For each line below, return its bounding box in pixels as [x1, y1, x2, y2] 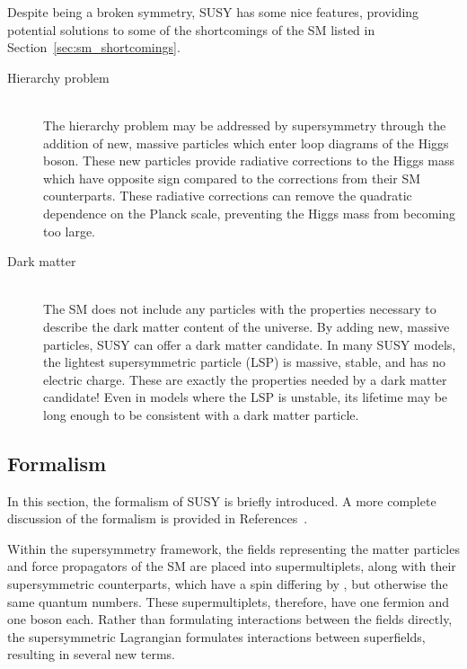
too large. [43, 221, 95, 240]
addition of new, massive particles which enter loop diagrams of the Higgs [43, 133, 449, 152]
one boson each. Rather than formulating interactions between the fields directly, [7, 610, 453, 629]
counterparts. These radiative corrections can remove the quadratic [43, 186, 412, 205]
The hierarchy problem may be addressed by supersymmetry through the [43, 115, 446, 134]
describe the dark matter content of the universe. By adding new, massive [43, 317, 450, 335]
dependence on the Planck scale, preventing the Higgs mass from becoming [43, 203, 456, 222]
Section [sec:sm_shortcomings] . [7, 38, 181, 57]
